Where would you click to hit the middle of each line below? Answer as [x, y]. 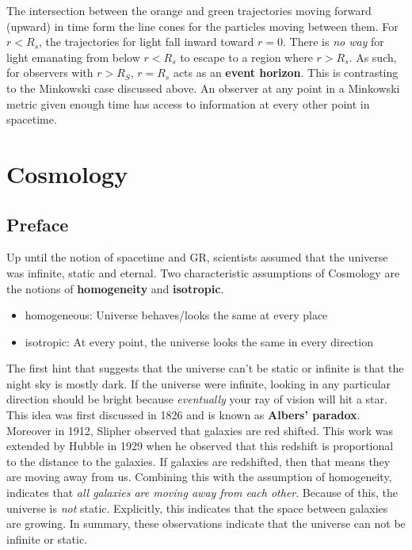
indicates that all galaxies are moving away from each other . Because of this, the [202, 493]
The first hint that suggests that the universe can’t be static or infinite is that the [205, 368]
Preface [38, 224]
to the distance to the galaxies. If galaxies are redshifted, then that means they [198, 461]
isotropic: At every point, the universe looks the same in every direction [199, 341]
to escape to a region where [246, 57]
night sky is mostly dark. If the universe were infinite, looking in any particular [199, 383]
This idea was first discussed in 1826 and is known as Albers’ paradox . [183, 415]
